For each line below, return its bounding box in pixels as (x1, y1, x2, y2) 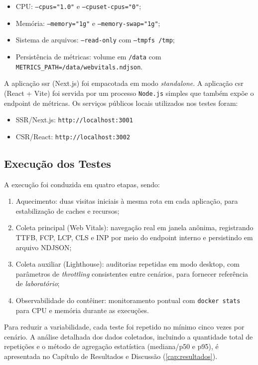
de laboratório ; (15, 278, 60, 289)
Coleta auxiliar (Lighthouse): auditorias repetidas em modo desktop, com (15, 259, 240, 269)
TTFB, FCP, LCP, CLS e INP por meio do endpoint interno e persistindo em (15, 232, 253, 243)
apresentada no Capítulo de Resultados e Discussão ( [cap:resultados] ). (4, 351, 218, 362)
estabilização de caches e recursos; (15, 205, 120, 216)
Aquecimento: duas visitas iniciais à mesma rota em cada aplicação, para (15, 196, 238, 206)
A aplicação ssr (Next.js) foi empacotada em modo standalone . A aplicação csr (4, 78, 244, 88)
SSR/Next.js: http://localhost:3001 (15, 114, 133, 125)
